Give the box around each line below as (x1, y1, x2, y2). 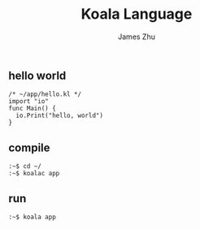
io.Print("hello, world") (15, 111, 104, 120)
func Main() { (8, 105, 57, 113)
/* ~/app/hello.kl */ (8, 90, 82, 98)
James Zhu (117, 32, 156, 41)
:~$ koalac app (8, 170, 60, 178)
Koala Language (80, 5, 193, 24)
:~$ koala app (8, 213, 57, 221)
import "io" (8, 97, 49, 106)
